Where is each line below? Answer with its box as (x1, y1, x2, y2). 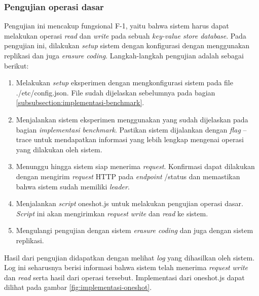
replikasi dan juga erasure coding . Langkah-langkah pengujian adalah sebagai (4, 50, 244, 60)
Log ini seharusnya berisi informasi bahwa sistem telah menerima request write (4, 262, 248, 273)
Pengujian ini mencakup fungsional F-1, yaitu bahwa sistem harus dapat (4, 20, 229, 31)
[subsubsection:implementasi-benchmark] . (16, 97, 144, 108)
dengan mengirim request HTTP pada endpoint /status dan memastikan (16, 171, 240, 181)
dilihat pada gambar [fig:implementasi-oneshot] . (4, 282, 152, 292)
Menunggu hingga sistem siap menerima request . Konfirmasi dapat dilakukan (16, 161, 255, 172)
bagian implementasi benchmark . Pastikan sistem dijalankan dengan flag (16, 124, 241, 135)
